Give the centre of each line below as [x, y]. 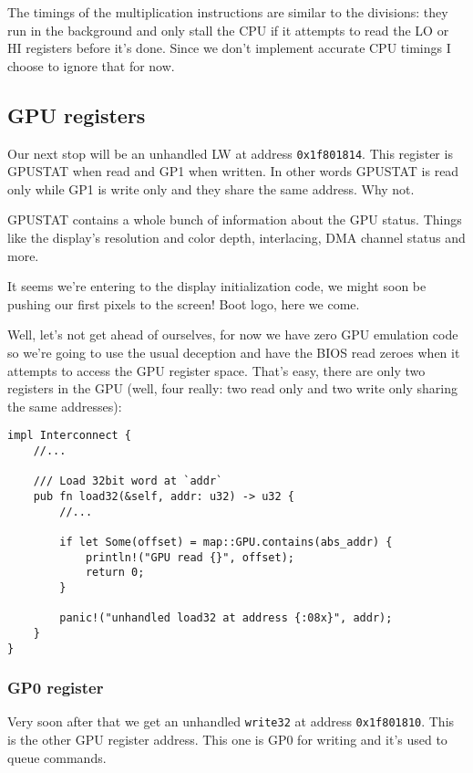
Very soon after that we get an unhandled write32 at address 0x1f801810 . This [231, 721]
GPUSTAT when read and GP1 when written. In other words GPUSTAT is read [233, 171]
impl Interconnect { [70, 436]
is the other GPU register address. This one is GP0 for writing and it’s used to [227, 740]
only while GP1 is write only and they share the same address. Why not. [211, 188]
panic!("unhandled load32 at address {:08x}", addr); [226, 618]
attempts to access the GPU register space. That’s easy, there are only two [216, 370]
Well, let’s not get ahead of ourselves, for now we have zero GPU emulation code [233, 334]
